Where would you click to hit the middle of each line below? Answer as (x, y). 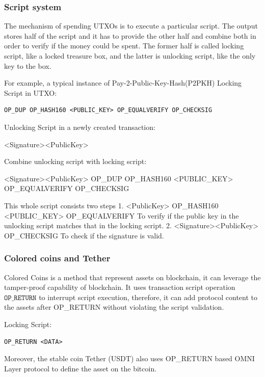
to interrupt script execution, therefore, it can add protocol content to (148, 297)
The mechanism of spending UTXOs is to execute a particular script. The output (131, 26)
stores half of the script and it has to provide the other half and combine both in (130, 35)
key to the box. (28, 65)
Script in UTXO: (31, 92)
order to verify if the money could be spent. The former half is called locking (124, 46)
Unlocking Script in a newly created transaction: (80, 127)
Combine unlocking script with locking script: (75, 161)
